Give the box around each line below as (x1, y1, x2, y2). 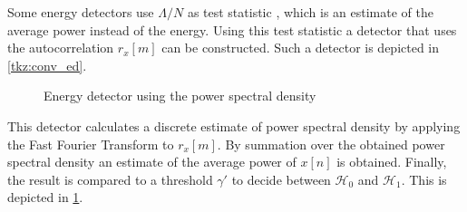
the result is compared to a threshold (7, 169, 213, 188)
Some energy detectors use (7, 3, 154, 21)
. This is (401, 169, 447, 188)
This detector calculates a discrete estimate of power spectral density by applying (7, 116, 461, 135)
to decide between (231, 169, 331, 188)
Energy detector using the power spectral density (44, 86, 316, 105)
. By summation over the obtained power (217, 134, 445, 153)
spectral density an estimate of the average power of (7, 152, 297, 171)
